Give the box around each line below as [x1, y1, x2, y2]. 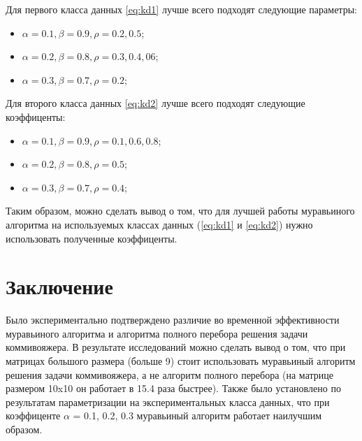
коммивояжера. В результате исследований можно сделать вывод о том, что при [6, 340, 346, 354]
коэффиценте [6, 408, 61, 423]
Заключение [6, 272, 113, 301]
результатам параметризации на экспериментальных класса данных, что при [6, 394, 330, 409]
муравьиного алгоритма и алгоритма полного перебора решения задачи [6, 326, 308, 340]
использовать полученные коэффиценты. [6, 231, 178, 245]
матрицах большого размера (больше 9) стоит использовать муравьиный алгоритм [6, 354, 356, 368]
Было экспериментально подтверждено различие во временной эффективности [6, 312, 340, 327]
